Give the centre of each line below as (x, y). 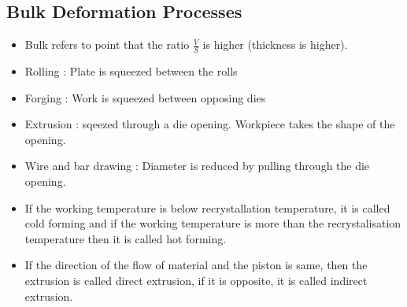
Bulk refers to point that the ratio (107, 44)
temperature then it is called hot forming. (126, 238)
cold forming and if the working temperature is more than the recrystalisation (213, 223)
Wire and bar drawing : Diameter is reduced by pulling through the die (197, 166)
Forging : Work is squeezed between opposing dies (145, 97)
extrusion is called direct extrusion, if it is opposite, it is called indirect (196, 280)
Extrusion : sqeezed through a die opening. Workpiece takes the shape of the (210, 124)
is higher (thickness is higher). (275, 44)
